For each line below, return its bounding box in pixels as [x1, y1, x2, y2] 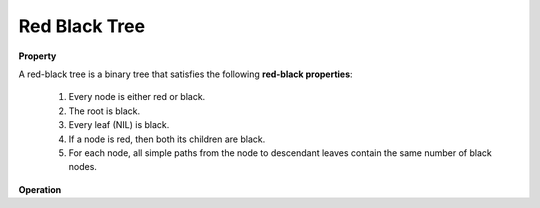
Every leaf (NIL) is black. [68, 119, 170, 131]
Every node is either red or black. [68, 91, 206, 103]
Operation [18, 183, 62, 195]
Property [18, 50, 57, 62]
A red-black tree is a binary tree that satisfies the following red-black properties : [18, 68, 354, 80]
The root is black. [68, 105, 141, 117]
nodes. [68, 161, 97, 173]
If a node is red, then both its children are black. [68, 133, 266, 145]
